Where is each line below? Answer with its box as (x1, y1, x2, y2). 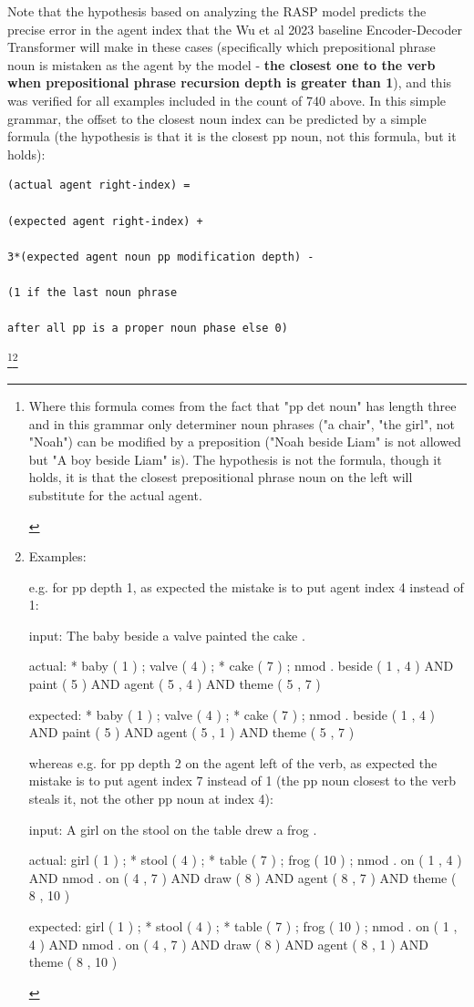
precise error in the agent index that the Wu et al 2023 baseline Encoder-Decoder (7, 19, 462, 38)
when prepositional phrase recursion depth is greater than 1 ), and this (7, 73, 452, 92)
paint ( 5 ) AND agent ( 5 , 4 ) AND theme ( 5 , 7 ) (28, 674, 321, 694)
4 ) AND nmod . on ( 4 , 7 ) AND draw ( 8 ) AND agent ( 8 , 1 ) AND (28, 934, 429, 953)
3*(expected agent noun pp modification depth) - (7, 250, 314, 263)
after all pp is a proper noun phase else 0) (7, 322, 288, 335)
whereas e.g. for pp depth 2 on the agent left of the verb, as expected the (28, 753, 438, 772)
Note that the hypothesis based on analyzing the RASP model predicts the (7, 2, 427, 20)
